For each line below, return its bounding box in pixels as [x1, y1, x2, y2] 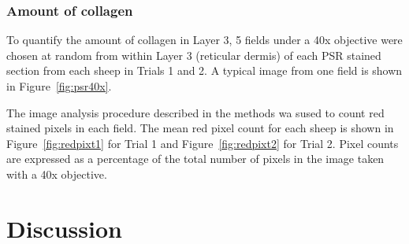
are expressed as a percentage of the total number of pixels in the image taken [6, 150, 385, 167]
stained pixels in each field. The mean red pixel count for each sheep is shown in [6, 120, 394, 136]
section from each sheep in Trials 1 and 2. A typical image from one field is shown [6, 62, 403, 79]
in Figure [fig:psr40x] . [6, 78, 112, 94]
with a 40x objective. [6, 165, 107, 182]
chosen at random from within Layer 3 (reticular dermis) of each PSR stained [6, 46, 381, 63]
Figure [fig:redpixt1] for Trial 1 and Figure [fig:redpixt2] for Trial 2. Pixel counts [6, 135, 399, 151]
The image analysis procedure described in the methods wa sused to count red [6, 104, 385, 120]
